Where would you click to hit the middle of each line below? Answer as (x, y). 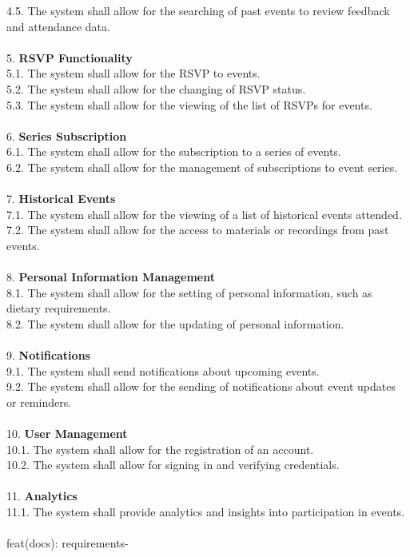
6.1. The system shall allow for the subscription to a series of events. (174, 151)
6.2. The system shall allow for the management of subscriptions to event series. (202, 167)
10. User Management (67, 434)
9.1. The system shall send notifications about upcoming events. (163, 370)
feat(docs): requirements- (68, 543)
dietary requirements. (59, 308)
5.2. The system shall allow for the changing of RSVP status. (156, 88)
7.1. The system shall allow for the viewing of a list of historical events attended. (204, 214)
